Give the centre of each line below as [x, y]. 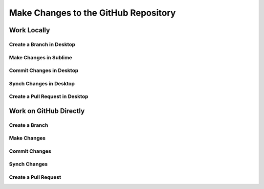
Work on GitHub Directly [47, 111]
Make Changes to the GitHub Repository [92, 13]
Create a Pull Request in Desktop [49, 96]
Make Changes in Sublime [41, 57]
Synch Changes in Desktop [42, 83]
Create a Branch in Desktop [42, 44]
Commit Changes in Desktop [44, 71]
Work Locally [30, 30]
